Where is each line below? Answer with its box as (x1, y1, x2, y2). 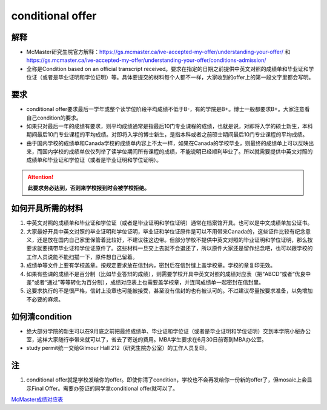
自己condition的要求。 (26, 114, 82, 121)
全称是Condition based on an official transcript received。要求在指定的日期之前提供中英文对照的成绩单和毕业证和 (26, 65, 309, 72)
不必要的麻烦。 (26, 295, 64, 303)
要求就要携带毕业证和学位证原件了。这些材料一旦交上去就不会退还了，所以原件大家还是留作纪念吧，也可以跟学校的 (26, 244, 313, 252)
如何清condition (11, 311, 72, 321)
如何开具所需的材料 (11, 203, 83, 213)
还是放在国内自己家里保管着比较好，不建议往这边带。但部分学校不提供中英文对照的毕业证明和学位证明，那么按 (36, 236, 313, 243)
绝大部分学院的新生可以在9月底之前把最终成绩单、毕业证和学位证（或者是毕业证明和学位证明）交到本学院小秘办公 (26, 328, 311, 335)
